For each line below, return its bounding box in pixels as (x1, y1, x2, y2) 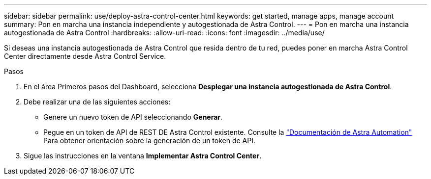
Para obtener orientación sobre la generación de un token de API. (43, 136, 256, 145)
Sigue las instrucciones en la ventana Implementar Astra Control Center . (24, 152, 262, 160)
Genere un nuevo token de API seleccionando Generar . (43, 113, 223, 121)
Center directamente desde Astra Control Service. (4, 52, 166, 60)
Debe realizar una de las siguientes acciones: (24, 98, 171, 106)
